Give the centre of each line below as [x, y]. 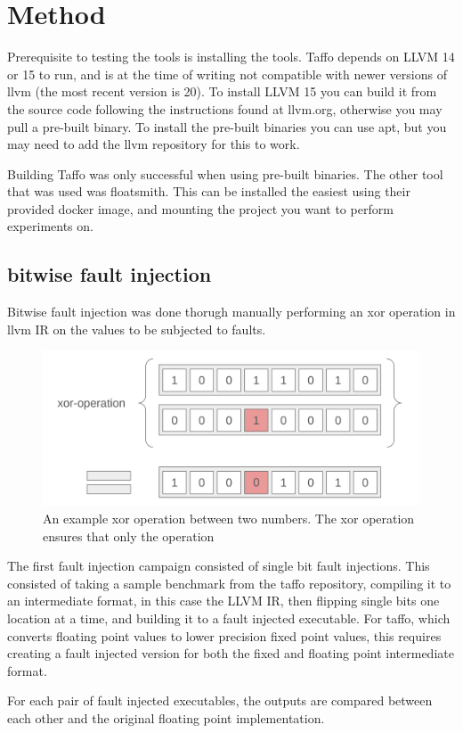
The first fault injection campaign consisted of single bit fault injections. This [219, 566]
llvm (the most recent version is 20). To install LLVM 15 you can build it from [222, 91]
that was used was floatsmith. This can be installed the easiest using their [209, 191]
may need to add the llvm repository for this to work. [154, 144]
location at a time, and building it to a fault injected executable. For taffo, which [229, 618]
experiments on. [50, 226]
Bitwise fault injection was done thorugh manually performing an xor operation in [231, 312]
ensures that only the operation [129, 535]
